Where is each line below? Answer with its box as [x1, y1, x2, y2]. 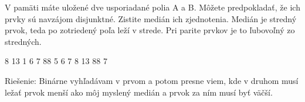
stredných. [5, 35, 42, 47]
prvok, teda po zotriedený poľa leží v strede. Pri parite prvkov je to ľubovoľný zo [5, 24, 295, 36]
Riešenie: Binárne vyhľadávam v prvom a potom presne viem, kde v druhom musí [5, 74, 299, 86]
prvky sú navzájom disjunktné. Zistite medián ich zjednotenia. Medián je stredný [5, 12, 297, 24]
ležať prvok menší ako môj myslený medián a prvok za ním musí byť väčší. [5, 86, 273, 98]
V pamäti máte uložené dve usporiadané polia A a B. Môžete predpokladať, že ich [5, 1, 300, 13]
